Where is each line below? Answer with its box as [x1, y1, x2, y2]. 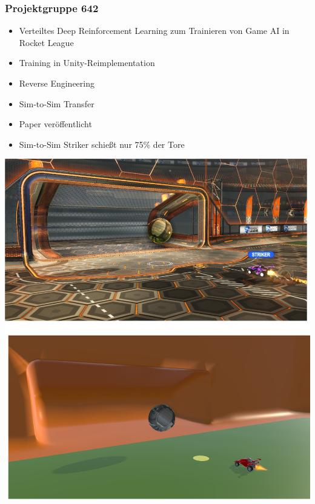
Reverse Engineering [19, 77, 95, 89]
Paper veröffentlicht [19, 118, 92, 130]
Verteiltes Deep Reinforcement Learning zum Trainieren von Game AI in [19, 24, 290, 37]
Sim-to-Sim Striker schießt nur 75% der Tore [19, 138, 185, 150]
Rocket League [19, 36, 74, 48]
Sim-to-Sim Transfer [19, 97, 94, 110]
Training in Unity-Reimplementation [19, 56, 155, 69]
